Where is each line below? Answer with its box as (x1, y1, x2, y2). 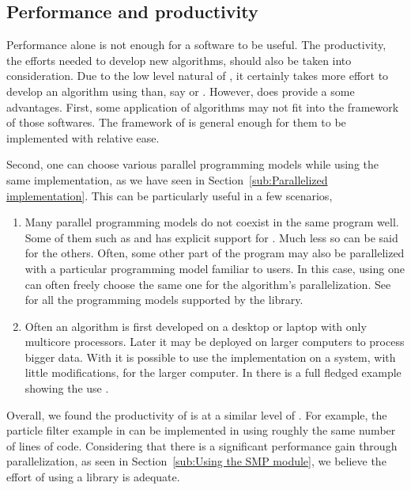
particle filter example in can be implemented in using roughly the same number (6, 422, 396, 439)
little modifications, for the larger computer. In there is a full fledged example (25, 364, 402, 381)
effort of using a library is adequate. (6, 469, 180, 485)
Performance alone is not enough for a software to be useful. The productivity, (6, 36, 386, 53)
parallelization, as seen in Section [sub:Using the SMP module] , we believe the (6, 453, 386, 469)
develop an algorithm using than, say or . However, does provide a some (6, 82, 355, 99)
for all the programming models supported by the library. (25, 291, 304, 308)
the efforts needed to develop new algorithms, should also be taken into (6, 51, 352, 68)
